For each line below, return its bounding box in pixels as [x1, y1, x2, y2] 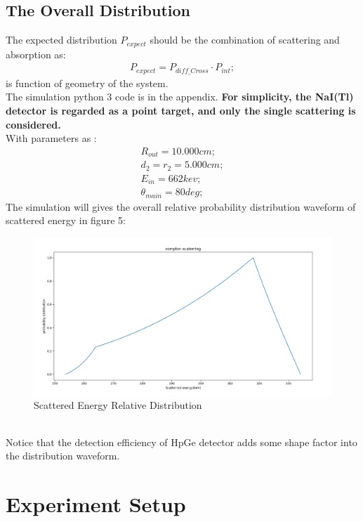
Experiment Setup [6, 490, 186, 518]
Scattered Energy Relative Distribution [34, 397, 202, 412]
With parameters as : [6, 131, 97, 145]
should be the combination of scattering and [150, 32, 340, 47]
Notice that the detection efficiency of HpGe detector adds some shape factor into [6, 434, 357, 449]
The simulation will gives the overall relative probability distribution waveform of [6, 199, 356, 214]
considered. [6, 117, 61, 131]
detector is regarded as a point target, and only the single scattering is [6, 103, 356, 117]
